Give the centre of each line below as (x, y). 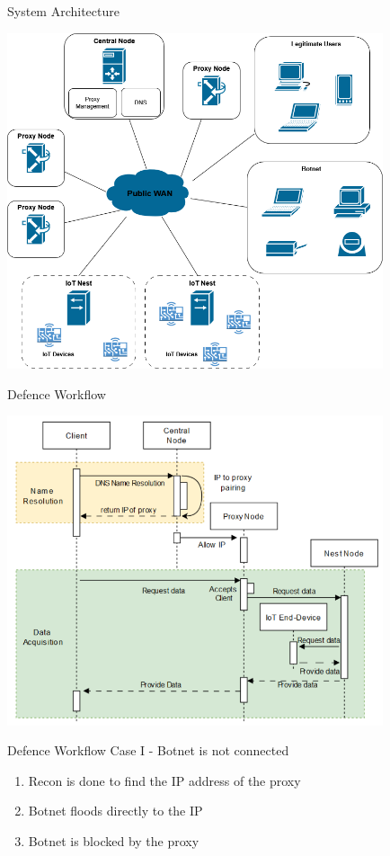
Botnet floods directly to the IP (115, 811)
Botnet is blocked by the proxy (114, 840)
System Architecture (63, 11)
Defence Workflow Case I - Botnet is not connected (148, 750)
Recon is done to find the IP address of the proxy (164, 780)
